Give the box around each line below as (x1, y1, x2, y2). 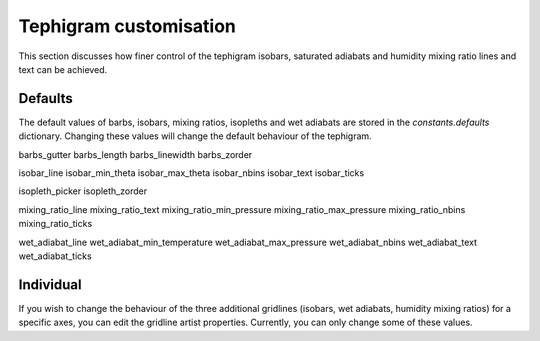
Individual (18, 276, 82, 293)
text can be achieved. (18, 63, 108, 75)
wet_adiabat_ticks (18, 250, 92, 262)
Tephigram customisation (18, 15, 237, 37)
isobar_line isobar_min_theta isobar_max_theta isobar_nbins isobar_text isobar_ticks (18, 167, 365, 179)
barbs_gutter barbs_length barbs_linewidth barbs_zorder (18, 148, 253, 160)
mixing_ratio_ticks (18, 218, 93, 230)
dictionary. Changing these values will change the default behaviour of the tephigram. (18, 130, 372, 142)
